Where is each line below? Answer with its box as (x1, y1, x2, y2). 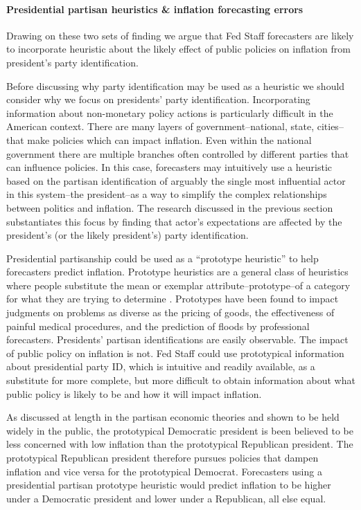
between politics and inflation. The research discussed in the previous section (6, 200, 333, 215)
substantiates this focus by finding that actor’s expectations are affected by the (6, 214, 342, 228)
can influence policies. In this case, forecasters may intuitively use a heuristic (6, 160, 333, 174)
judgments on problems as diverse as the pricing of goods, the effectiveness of (6, 305, 335, 320)
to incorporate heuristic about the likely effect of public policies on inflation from (6, 42, 351, 56)
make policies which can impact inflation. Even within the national (27, 132, 312, 147)
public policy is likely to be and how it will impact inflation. (6, 386, 262, 401)
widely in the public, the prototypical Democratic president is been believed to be (6, 423, 353, 437)
